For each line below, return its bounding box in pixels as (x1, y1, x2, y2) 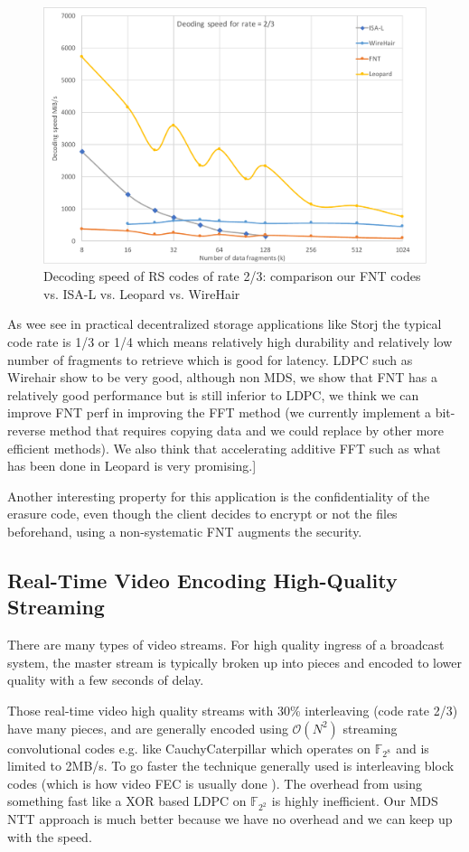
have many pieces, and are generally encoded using (7, 718, 288, 737)
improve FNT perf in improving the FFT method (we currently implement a (7, 403, 431, 422)
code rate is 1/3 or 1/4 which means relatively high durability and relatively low (7, 332, 453, 351)
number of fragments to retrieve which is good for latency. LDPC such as (7, 350, 413, 369)
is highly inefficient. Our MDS (271, 791, 438, 810)
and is (396, 738, 429, 757)
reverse (7, 420, 46, 439)
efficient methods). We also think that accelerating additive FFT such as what (7, 438, 441, 457)
